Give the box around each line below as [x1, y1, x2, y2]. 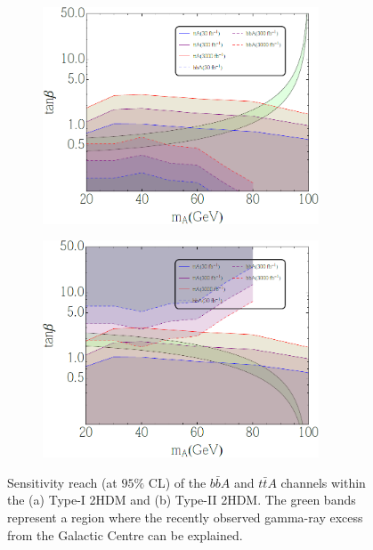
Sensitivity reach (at [7, 473, 118, 491]
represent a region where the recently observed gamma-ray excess [7, 508, 363, 527]
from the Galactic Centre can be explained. [7, 525, 243, 544]
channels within [280, 473, 366, 491]
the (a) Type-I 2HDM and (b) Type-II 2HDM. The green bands [7, 490, 356, 509]
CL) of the [148, 473, 207, 491]
